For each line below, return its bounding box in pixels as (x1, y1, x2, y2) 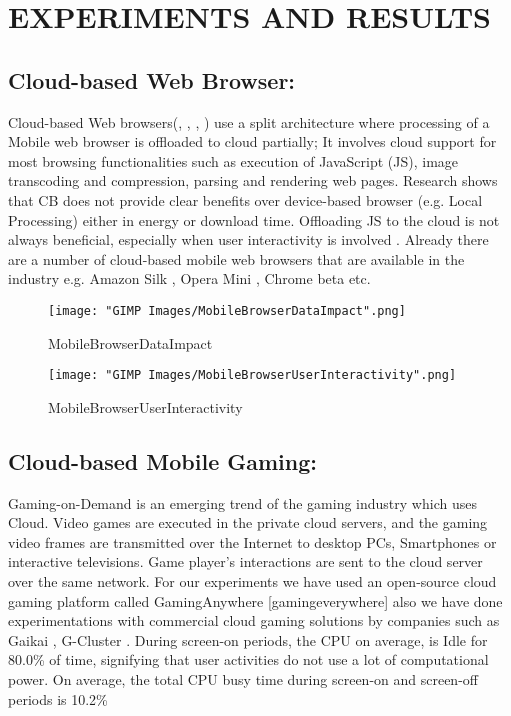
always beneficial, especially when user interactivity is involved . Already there (8, 229, 489, 250)
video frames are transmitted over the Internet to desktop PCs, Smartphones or (8, 531, 497, 552)
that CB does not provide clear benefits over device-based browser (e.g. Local (8, 189, 483, 210)
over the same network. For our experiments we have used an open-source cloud (8, 571, 497, 591)
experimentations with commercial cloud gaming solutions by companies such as (8, 610, 500, 631)
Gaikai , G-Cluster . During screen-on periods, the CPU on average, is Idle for (8, 629, 488, 650)
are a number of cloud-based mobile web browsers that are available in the (8, 248, 465, 269)
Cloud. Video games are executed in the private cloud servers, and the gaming (8, 512, 488, 533)
